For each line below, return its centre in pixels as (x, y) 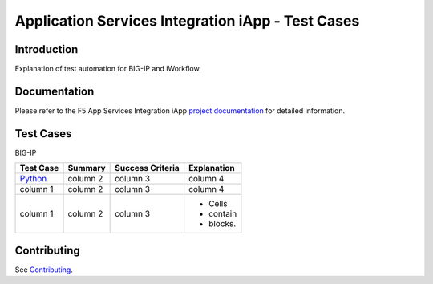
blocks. (223, 224)
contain (223, 214)
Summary (87, 168)
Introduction (47, 49)
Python (33, 179)
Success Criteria (147, 168)
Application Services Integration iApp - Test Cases (187, 21)
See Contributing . (44, 270)
